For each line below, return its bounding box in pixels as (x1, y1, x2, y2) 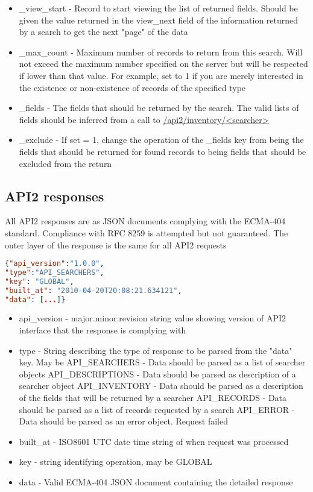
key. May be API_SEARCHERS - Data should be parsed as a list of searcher (19, 356, 306, 368)
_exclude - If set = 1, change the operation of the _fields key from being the (19, 133, 304, 146)
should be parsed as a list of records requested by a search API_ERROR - (19, 403, 295, 415)
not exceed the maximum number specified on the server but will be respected (19, 57, 308, 70)
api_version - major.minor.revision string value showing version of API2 (19, 312, 286, 324)
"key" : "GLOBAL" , (5, 277, 74, 286)
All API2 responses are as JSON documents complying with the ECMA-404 (5, 215, 286, 227)
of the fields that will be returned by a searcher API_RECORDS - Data (19, 391, 287, 404)
